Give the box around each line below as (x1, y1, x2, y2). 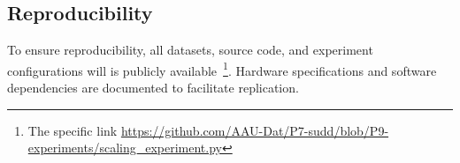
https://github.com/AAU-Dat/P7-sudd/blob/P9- (120, 121, 389, 139)
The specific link (27, 121, 118, 139)
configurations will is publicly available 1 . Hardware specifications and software (7, 58, 437, 79)
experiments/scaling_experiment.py (27, 138, 222, 157)
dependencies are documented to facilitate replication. (7, 78, 299, 97)
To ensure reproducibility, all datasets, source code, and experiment (7, 41, 373, 59)
